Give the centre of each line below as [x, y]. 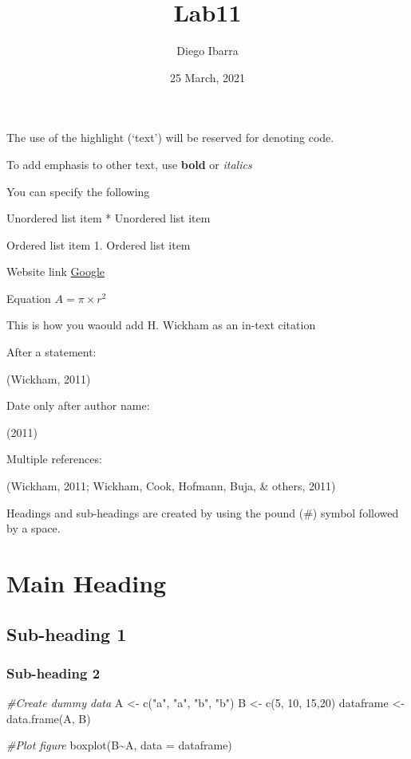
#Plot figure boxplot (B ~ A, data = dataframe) [119, 745]
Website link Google [56, 271]
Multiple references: [54, 459]
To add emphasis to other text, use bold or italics [129, 164]
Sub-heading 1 [67, 633]
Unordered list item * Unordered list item [109, 218]
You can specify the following [78, 191]
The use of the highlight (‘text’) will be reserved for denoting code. [170, 138]
